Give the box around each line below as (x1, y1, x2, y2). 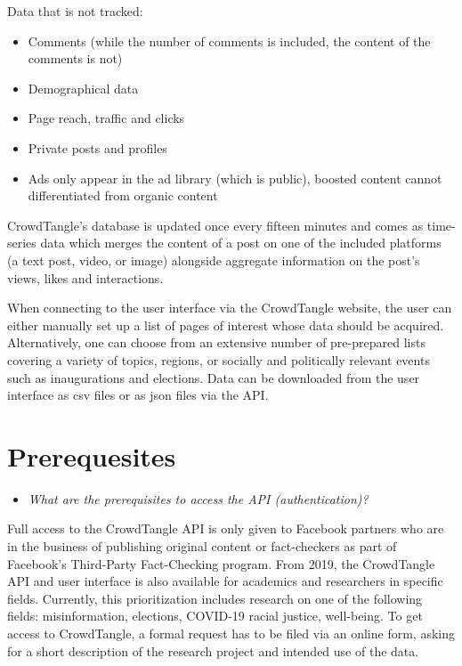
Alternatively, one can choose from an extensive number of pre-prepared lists (7, 333, 426, 352)
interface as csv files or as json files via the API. (7, 386, 269, 404)
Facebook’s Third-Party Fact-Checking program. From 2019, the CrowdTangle (7, 554, 435, 573)
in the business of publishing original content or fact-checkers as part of (7, 537, 397, 555)
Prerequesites (7, 437, 176, 474)
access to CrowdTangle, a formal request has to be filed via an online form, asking (7, 623, 455, 642)
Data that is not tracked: (7, 2, 143, 20)
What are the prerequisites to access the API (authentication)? (28, 489, 369, 508)
